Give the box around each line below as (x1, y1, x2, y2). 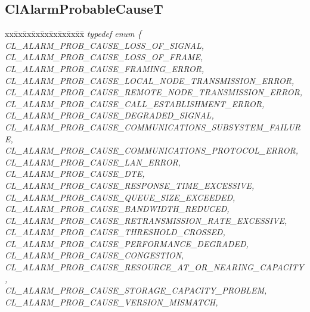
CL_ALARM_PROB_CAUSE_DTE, (5, 167, 145, 180)
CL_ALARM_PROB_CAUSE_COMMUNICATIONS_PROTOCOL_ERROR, (5, 144, 298, 157)
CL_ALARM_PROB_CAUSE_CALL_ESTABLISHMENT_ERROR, (5, 97, 265, 110)
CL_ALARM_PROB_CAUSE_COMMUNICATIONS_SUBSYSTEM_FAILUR (5, 120, 301, 133)
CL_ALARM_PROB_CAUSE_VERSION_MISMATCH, (5, 295, 218, 308)
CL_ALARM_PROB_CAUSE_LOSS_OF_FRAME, (5, 51, 203, 63)
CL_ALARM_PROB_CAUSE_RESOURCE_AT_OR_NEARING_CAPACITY (5, 261, 304, 273)
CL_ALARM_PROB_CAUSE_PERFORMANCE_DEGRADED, (5, 237, 249, 249)
